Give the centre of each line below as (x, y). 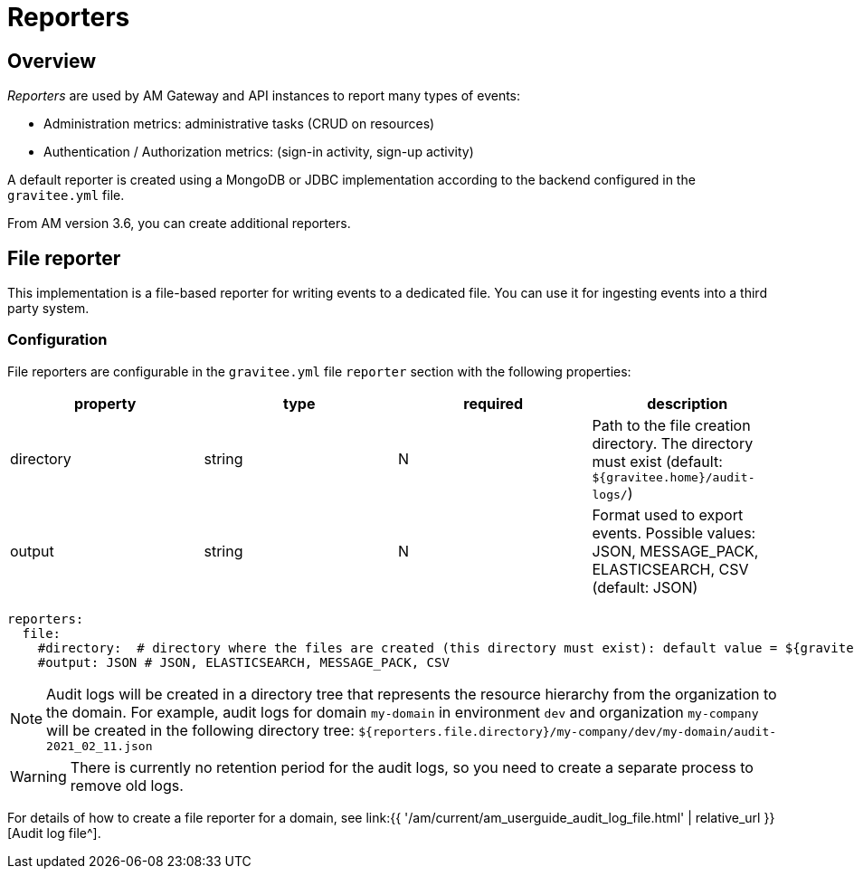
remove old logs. (127, 785)
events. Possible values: (674, 533)
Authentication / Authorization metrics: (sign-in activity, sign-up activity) (259, 152)
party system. (48, 309)
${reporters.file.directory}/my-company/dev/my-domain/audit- (568, 731)
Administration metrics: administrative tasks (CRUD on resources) (239, 124)
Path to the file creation (671, 425)
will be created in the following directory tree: (200, 730)
